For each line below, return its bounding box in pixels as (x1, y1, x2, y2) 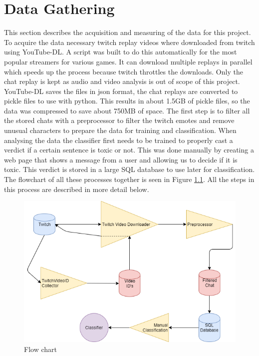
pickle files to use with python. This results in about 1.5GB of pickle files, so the (4, 95, 250, 106)
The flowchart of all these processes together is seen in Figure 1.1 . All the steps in (4, 174, 255, 184)
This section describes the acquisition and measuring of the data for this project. (4, 27, 251, 37)
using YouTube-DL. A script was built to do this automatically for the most (4, 46, 237, 57)
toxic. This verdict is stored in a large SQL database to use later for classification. (4, 164, 255, 174)
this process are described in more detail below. (4, 183, 149, 194)
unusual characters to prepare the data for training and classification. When (4, 125, 237, 135)
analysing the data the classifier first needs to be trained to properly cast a (4, 134, 233, 145)
